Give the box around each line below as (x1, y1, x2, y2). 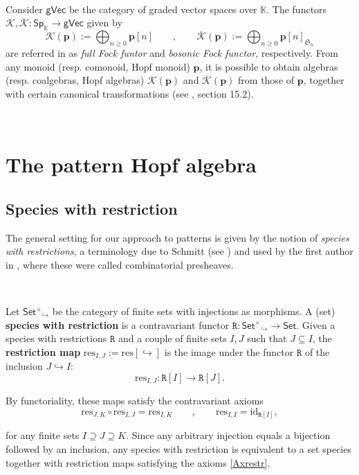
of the (304, 344, 330, 359)
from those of (238, 73, 295, 87)
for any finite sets (6, 428, 80, 442)
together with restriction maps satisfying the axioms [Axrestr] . (6, 455, 270, 469)
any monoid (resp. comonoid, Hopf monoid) (6, 59, 190, 73)
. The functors (266, 1, 327, 16)
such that (247, 331, 287, 346)
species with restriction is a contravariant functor (6, 317, 230, 332)
